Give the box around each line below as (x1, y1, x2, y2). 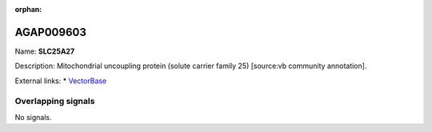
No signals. (14, 112, 52, 122)
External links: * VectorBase (14, 76, 107, 86)
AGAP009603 (14, 25, 87, 39)
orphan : (14, 5, 42, 14)
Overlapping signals (14, 96, 95, 107)
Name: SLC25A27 (14, 46, 75, 56)
